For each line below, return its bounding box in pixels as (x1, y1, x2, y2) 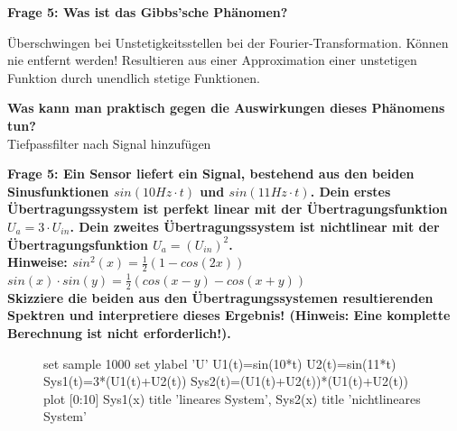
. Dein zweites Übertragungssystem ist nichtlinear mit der (70, 216, 440, 235)
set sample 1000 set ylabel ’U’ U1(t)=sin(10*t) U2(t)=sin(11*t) (43, 353, 396, 372)
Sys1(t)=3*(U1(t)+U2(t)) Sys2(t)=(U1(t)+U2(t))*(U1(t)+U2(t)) (43, 371, 408, 390)
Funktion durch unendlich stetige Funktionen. (7, 68, 260, 87)
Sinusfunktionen (7, 181, 109, 200)
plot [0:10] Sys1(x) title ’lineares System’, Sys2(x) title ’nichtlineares (43, 389, 421, 408)
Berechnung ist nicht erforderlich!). (7, 323, 231, 342)
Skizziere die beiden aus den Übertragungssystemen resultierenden (7, 288, 434, 307)
